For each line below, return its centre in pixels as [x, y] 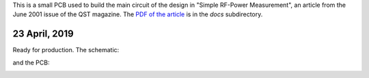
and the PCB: [31, 62]
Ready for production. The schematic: [66, 50]
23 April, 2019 [43, 34]
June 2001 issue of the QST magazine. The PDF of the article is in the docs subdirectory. [138, 14]
